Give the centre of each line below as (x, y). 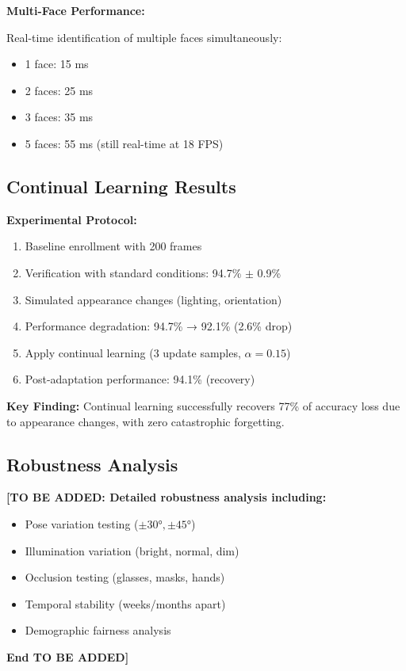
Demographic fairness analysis (98, 630)
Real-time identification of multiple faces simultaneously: (144, 37)
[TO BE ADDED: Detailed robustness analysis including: (167, 497)
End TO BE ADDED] (68, 656)
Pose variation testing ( (82, 523)
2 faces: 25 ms (59, 90)
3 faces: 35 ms (59, 117)
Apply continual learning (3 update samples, (133, 352)
